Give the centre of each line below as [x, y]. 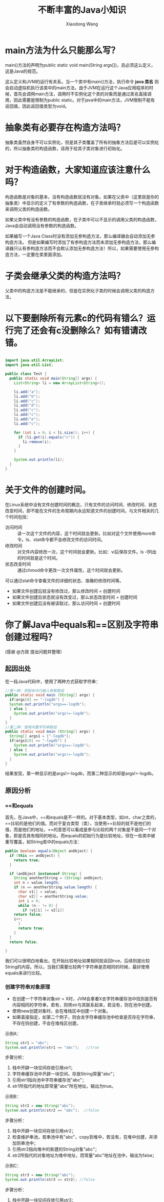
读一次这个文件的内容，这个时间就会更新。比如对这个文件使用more [84, 533]
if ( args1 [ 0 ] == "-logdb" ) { [38, 741]
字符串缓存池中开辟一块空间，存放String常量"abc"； [64, 1074]
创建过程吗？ [31, 637]
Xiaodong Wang [82, 24]
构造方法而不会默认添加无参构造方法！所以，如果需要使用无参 [92, 248]
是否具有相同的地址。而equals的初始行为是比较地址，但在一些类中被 [86, 836]
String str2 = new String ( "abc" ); [40, 1106]
